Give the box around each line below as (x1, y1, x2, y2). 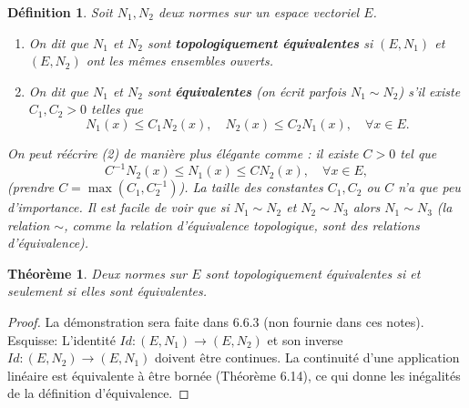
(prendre (7, 178, 55, 197)
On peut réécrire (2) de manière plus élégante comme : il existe (7, 143, 359, 162)
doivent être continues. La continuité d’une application (155, 348, 460, 367)
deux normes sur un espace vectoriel (158, 3, 360, 21)
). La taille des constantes (178, 178, 323, 197)
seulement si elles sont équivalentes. (7, 281, 208, 301)
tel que (400, 143, 437, 162)
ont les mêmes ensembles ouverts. (86, 51, 274, 70)
